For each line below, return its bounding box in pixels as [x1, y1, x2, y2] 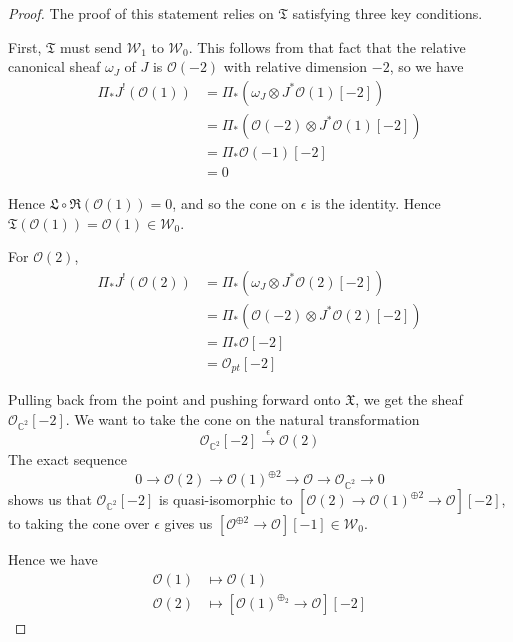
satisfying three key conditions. [292, 3, 483, 23]
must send [60, 36, 123, 57]
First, [8, 36, 42, 57]
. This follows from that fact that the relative [188, 36, 466, 57]
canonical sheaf [8, 56, 101, 77]
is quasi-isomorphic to [158, 489, 293, 509]
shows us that [8, 489, 92, 509]
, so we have [389, 56, 464, 77]
